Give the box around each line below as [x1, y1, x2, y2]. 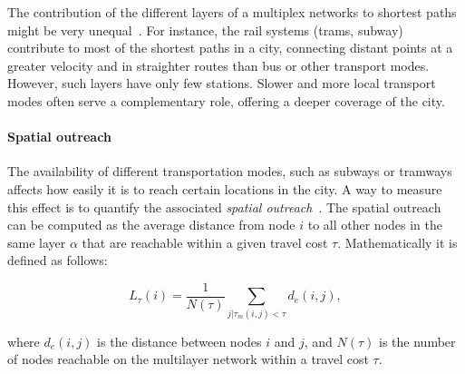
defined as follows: [7, 251, 108, 270]
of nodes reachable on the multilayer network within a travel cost [7, 349, 369, 369]
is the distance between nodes [97, 331, 262, 350]
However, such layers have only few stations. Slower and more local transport [7, 74, 436, 93]
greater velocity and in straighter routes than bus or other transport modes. [7, 55, 430, 74]
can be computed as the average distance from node [7, 215, 295, 234]
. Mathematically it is [337, 232, 458, 251]
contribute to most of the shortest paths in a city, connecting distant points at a [7, 38, 453, 57]
